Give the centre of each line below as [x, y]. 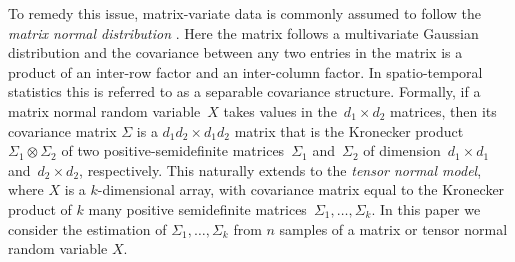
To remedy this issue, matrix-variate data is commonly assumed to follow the [245, 13]
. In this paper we [426, 208]
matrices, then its [443, 110]
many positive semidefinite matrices [197, 208]
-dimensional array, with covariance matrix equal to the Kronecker [301, 189]
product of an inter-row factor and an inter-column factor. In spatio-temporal [245, 71]
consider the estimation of [87, 228]
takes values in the [280, 110]
